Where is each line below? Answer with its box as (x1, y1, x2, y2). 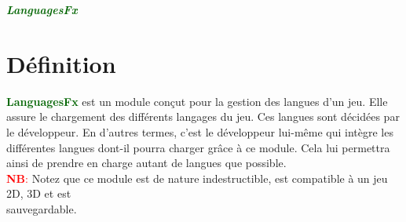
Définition (6, 47, 116, 79)
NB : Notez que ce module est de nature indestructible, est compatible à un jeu (6, 169, 388, 186)
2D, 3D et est (6, 185, 71, 202)
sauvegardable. (6, 200, 77, 217)
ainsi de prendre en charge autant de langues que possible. (6, 155, 287, 171)
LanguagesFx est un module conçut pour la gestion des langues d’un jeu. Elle (6, 93, 388, 109)
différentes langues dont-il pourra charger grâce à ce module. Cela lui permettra (6, 139, 390, 155)
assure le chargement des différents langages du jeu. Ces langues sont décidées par (6, 108, 400, 125)
